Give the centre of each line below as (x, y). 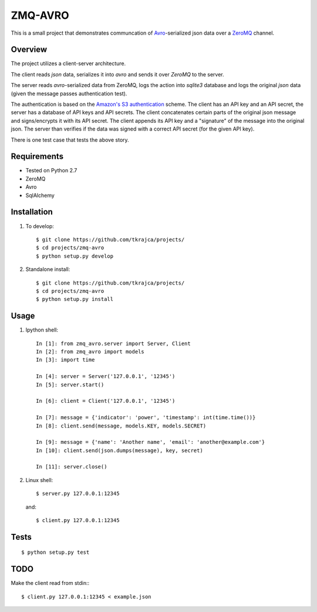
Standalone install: (48, 269)
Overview (29, 50)
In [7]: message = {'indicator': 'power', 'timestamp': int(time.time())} (146, 418)
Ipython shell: (42, 330)
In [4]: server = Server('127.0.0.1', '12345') (106, 377)
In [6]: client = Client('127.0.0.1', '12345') (106, 401)
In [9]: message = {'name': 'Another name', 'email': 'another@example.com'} (151, 442)
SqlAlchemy (40, 195)
